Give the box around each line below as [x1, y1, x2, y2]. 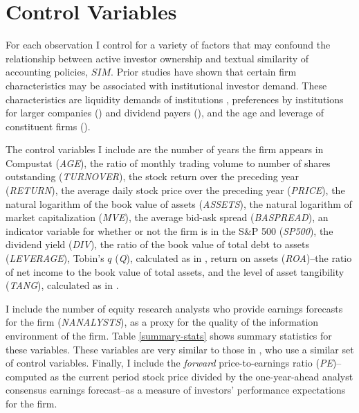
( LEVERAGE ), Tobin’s [6, 251, 104, 265]
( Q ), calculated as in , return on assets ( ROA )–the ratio [115, 251, 352, 265]
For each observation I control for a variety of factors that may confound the [6, 37, 331, 52]
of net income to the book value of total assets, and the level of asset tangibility [6, 264, 344, 279]
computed [6, 369, 47, 383]
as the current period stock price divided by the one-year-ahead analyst [50, 369, 353, 383]
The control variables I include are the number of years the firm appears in [6, 142, 324, 157]
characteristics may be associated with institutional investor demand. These [6, 78, 327, 92]
